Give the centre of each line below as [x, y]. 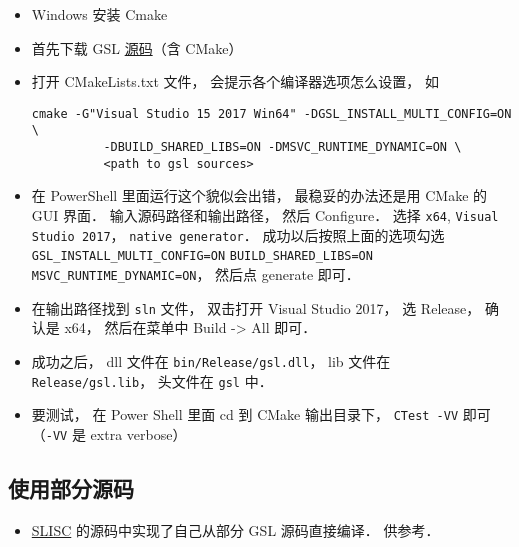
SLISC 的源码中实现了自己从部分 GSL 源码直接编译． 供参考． [235, 529]
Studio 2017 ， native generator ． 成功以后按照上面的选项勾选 [238, 234]
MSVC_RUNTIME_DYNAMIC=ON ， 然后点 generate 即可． [195, 273]
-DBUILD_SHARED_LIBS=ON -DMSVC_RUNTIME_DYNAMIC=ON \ [282, 147]
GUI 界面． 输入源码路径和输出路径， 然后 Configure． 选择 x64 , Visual [265, 215]
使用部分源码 [71, 487]
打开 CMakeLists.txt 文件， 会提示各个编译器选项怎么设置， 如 [235, 81]
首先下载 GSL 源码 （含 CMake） [137, 47]
